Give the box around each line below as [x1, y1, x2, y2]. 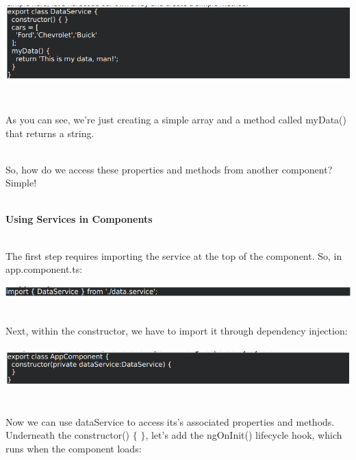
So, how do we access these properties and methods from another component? [5, 162, 333, 176]
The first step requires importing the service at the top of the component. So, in [5, 248, 342, 263]
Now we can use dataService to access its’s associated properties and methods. [5, 414, 335, 428]
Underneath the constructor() [5, 428, 130, 442]
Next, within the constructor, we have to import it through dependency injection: [5, 324, 348, 338]
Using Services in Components [5, 212, 153, 226]
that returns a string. [5, 125, 94, 140]
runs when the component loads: [5, 441, 142, 455]
